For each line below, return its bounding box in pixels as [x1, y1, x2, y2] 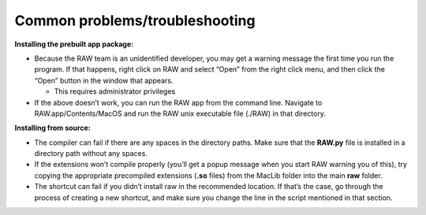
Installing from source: [14, 123, 91, 133]
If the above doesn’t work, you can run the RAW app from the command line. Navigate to [34, 98, 323, 107]
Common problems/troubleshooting [14, 12, 256, 29]
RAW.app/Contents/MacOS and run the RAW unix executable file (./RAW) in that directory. [34, 109, 327, 118]
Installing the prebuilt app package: [14, 39, 134, 49]
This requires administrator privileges [54, 87, 176, 96]
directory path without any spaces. [34, 149, 148, 158]
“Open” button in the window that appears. [34, 76, 174, 85]
